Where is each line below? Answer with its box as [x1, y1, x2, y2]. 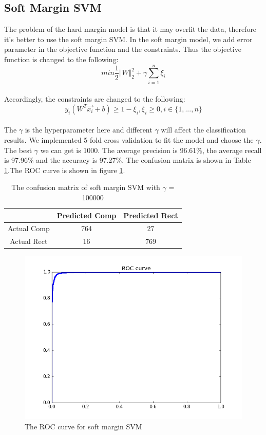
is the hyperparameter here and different [25, 124, 153, 135]
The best [4, 144, 32, 155]
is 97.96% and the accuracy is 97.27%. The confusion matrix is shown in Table [4, 155, 251, 165]
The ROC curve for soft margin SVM [25, 421, 142, 432]
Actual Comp [8, 223, 50, 234]
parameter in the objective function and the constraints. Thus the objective [4, 44, 241, 54]
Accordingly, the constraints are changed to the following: [4, 93, 185, 104]
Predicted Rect [123, 210, 178, 220]
